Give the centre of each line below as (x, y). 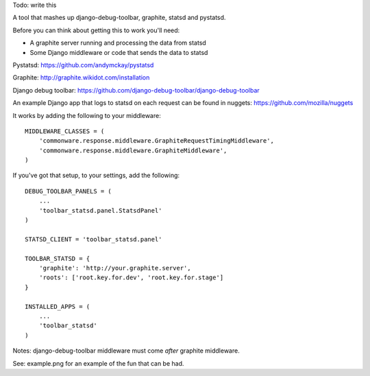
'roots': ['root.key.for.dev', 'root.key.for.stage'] (131, 278)
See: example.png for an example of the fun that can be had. (98, 363)
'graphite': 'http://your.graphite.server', (115, 268)
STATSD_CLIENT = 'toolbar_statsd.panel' (94, 239)
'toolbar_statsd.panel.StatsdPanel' (100, 210)
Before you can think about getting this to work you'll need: (96, 30)
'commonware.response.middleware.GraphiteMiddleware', (133, 150)
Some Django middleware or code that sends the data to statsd (119, 52)
